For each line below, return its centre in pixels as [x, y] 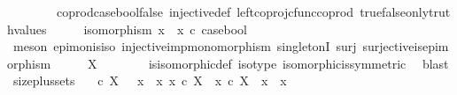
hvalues [27, 29]
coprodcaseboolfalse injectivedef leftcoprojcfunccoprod [205, 11]
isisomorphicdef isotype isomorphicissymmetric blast [298, 63]
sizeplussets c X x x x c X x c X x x [150, 80]
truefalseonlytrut [405, 11]
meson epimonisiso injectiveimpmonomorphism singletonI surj [185, 46]
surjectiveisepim [406, 46]
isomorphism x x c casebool [165, 29]
